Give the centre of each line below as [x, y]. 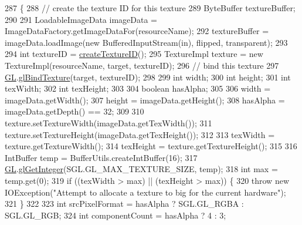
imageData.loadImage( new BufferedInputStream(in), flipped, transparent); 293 [146, 42]
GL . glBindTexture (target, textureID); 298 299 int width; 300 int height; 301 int [148, 77]
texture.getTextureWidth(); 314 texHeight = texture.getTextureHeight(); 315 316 [151, 146]
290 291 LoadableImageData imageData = [81, 19]
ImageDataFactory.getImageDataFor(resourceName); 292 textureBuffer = [137, 31]
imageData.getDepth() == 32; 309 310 [74, 111]
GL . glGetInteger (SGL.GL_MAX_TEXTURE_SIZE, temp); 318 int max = [141, 169]
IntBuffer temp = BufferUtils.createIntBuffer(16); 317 [101, 157]
